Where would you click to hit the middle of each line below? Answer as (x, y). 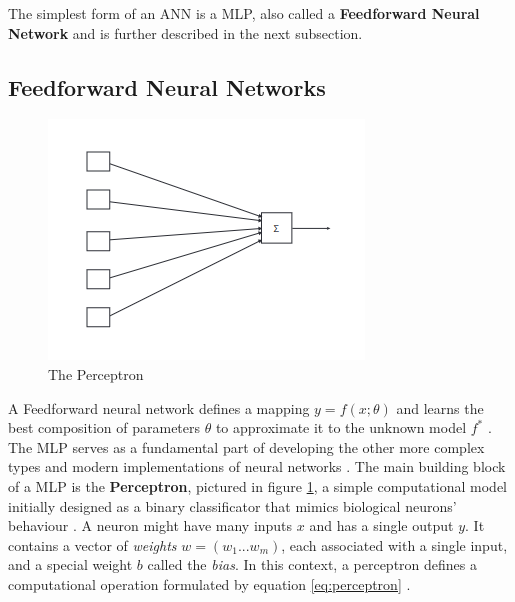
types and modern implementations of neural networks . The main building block (257, 466)
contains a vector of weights (92, 544)
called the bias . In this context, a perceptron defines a (312, 564)
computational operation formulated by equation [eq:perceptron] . (209, 583)
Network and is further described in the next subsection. (185, 32)
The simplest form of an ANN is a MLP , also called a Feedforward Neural (244, 13)
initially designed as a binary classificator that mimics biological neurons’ (232, 505)
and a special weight (70, 564)
